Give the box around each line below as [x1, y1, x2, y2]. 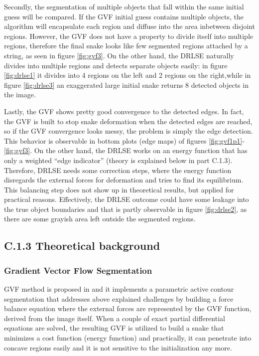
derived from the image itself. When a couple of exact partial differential [4, 313, 225, 323]
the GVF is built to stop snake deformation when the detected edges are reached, [4, 116, 253, 126]
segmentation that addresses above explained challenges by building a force [4, 293, 234, 304]
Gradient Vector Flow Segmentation [4, 264, 152, 276]
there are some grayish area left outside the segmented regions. [4, 213, 196, 224]
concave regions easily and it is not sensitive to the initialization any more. [4, 342, 232, 353]
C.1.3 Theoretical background [4, 238, 160, 253]
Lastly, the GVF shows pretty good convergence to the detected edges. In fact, [4, 106, 244, 116]
